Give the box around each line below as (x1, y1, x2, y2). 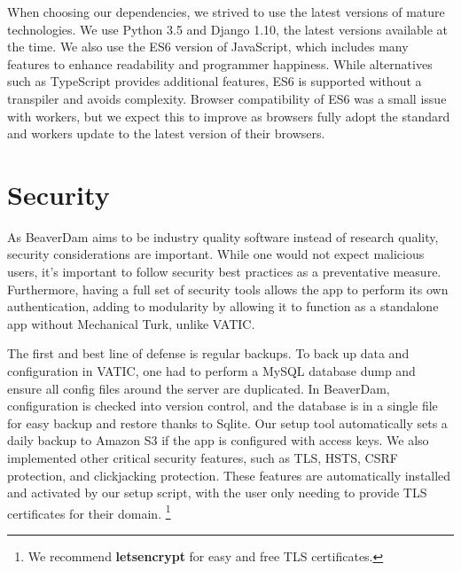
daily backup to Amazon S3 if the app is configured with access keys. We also (7, 431, 429, 450)
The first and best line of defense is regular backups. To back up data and (7, 344, 410, 363)
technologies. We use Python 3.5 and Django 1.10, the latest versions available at (7, 20, 449, 38)
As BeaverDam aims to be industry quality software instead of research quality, (7, 227, 439, 246)
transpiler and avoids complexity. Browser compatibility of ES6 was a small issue (7, 89, 447, 107)
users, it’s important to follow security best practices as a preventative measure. (7, 262, 441, 281)
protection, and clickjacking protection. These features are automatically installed (7, 465, 451, 484)
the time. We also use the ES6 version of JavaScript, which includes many (7, 37, 409, 56)
